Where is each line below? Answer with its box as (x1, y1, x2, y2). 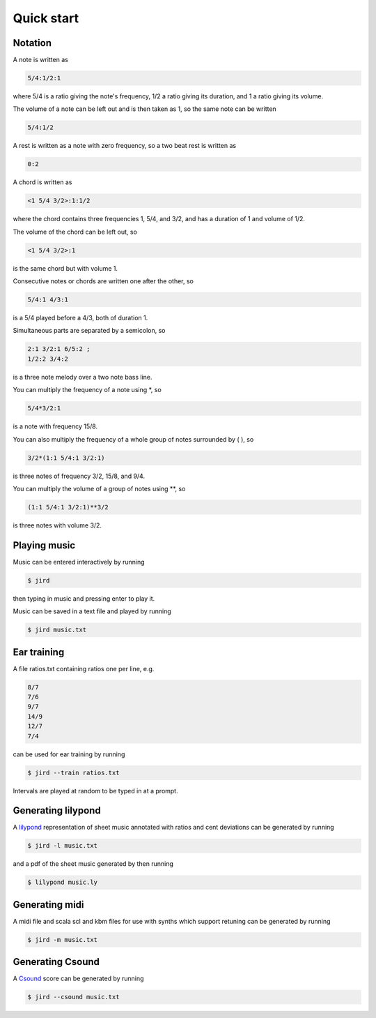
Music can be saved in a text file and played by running (13, 607, 171, 615)
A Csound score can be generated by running (13, 974, 144, 983)
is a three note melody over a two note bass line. (13, 373, 152, 381)
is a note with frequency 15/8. (13, 422, 97, 431)
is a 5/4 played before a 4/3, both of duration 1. (13, 314, 148, 322)
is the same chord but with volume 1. (13, 264, 118, 272)
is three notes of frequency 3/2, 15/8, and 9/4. (13, 472, 146, 480)
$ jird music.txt (27, 626, 87, 634)
